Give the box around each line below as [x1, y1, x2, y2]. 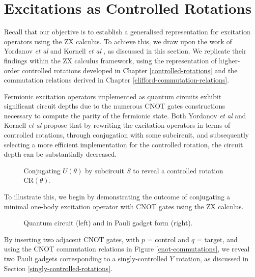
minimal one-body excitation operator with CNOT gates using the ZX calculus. [4, 201, 244, 211]
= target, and [197, 234, 238, 244]
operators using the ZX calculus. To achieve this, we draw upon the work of [4, 36, 232, 46]
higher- [219, 55, 240, 65]
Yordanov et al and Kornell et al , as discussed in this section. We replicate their [4, 46, 247, 56]
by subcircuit [85, 165, 124, 175]
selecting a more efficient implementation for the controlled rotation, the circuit [4, 139, 243, 149]
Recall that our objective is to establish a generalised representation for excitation [4, 27, 251, 37]
